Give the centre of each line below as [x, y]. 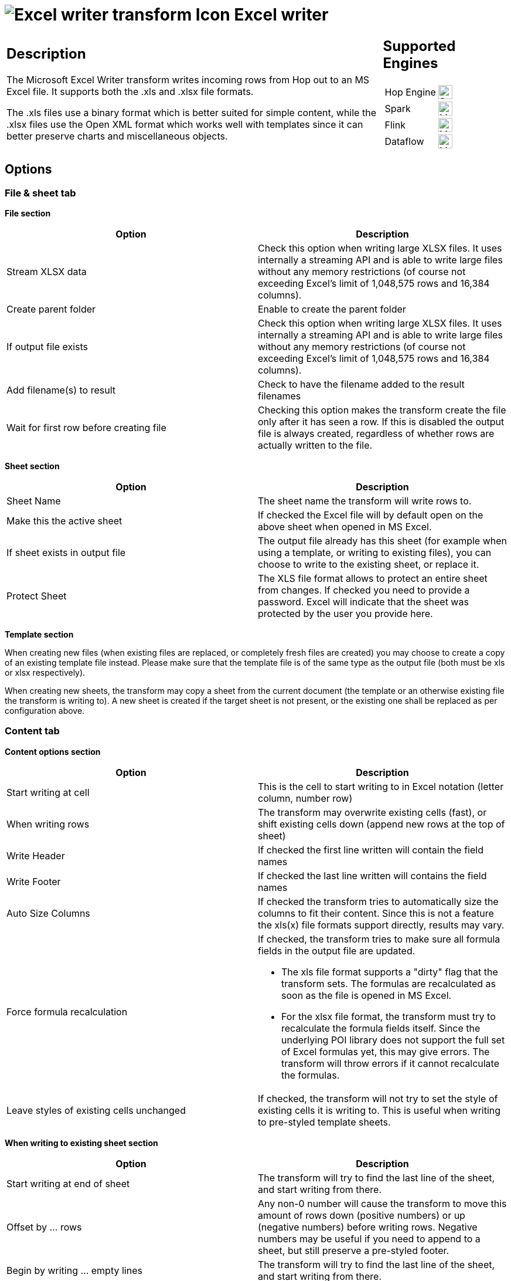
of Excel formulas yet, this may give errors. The [386, 1051]
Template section [39, 634]
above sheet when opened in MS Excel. [345, 526]
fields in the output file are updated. [337, 950]
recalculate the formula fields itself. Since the [381, 1028]
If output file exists [47, 346]
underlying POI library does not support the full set [393, 1040]
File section [28, 213]
